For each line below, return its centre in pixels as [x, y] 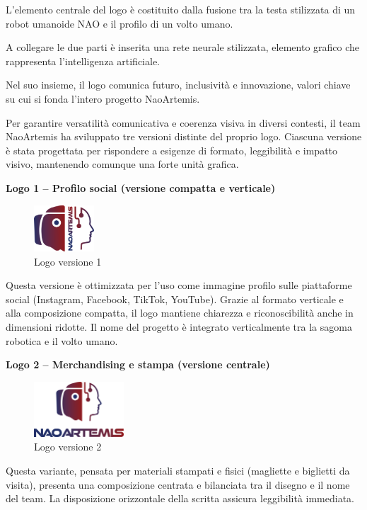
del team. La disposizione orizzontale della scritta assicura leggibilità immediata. [180, 498]
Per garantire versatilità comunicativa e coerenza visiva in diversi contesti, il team [183, 122]
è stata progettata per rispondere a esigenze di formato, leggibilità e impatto [172, 150]
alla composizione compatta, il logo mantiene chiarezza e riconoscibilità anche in [180, 313]
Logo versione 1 [68, 261]
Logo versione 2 [68, 447]
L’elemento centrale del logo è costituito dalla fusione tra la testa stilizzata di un [181, 9]
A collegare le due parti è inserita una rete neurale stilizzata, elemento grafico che [183, 47]
